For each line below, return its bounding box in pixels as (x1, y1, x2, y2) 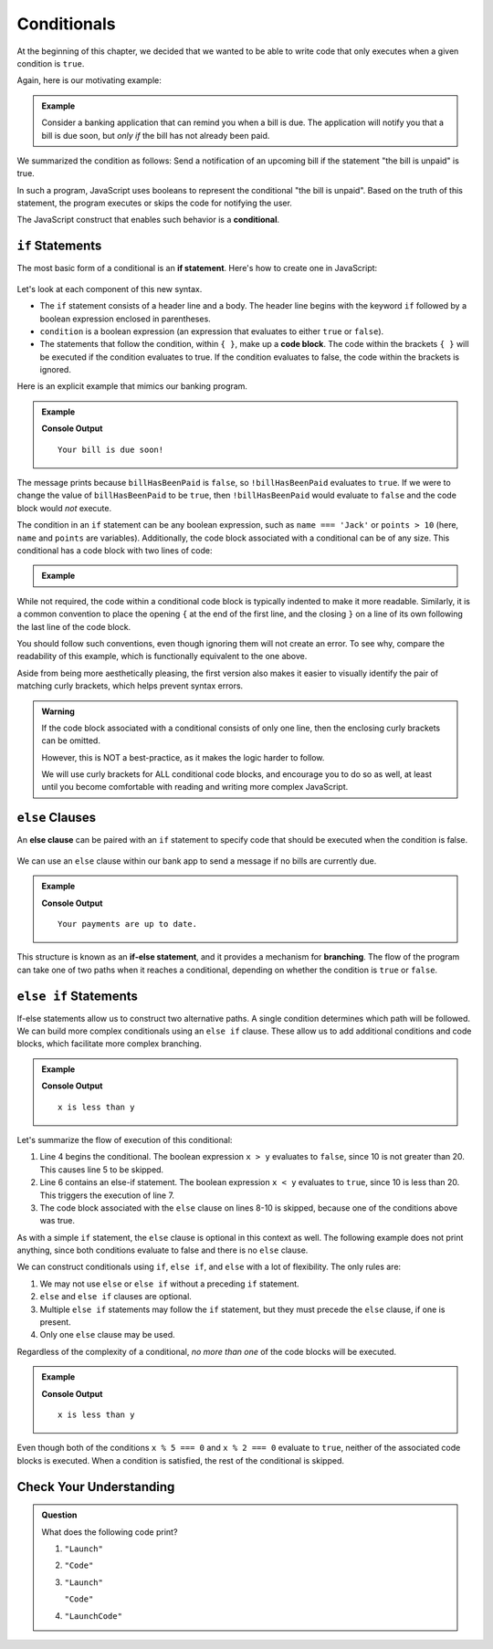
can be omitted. (41, 735, 100, 746)
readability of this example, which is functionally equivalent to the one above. (16, 651, 308, 662)
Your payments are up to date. (58, 919, 198, 929)
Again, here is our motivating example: (16, 75, 162, 86)
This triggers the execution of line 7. (39, 1190, 175, 1201)
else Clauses (16, 810, 97, 825)
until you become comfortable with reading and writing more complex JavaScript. (41, 782, 349, 793)
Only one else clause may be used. (39, 1329, 175, 1340)
